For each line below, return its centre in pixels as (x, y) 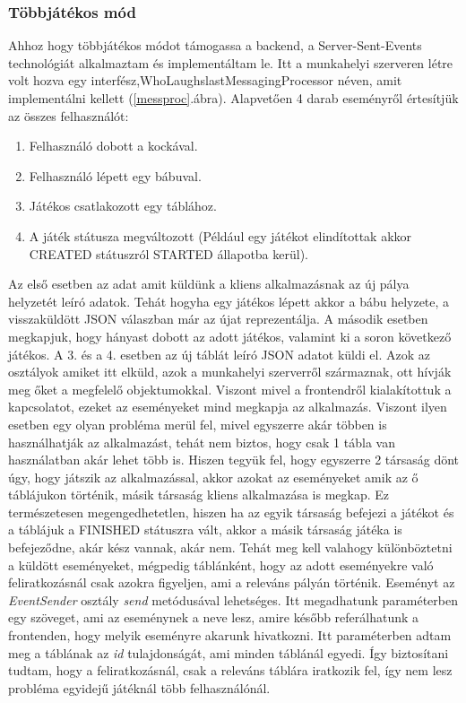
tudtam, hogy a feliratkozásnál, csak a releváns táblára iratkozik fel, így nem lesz (230, 670)
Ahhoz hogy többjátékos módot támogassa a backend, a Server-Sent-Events (215, 45)
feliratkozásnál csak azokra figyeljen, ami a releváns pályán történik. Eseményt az (232, 582)
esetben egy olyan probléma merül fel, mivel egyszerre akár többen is (198, 424)
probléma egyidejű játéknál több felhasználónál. (139, 687)
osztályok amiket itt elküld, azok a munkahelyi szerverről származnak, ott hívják (230, 372)
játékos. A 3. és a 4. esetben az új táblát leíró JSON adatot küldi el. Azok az (219, 354)
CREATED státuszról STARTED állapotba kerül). (168, 253)
